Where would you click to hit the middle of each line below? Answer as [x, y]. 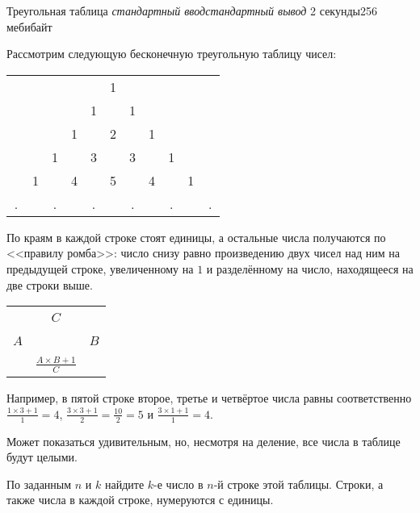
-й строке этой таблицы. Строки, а [298, 484]
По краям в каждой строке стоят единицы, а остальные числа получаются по [196, 237]
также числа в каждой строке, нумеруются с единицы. [140, 500]
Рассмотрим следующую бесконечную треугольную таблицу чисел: [172, 54]
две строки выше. [50, 284]
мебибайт [29, 26]
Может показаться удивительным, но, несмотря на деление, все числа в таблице [204, 441]
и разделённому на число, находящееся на [310, 268]
